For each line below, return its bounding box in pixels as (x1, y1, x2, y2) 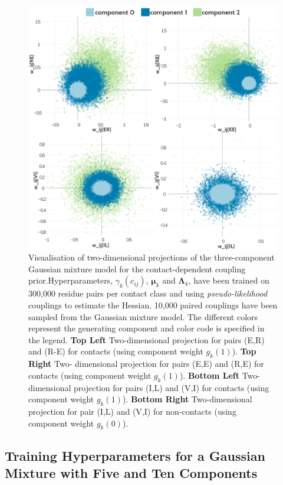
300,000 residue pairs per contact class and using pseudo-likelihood (28, 287, 268, 300)
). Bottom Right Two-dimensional (122, 393, 252, 405)
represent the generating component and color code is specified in (28, 322, 265, 334)
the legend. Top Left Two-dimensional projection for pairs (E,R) (28, 333, 265, 346)
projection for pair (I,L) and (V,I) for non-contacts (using (28, 405, 236, 417)
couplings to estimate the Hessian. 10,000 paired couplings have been (28, 299, 278, 311)
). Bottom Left (179, 369, 239, 381)
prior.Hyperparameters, (28, 274, 113, 287)
